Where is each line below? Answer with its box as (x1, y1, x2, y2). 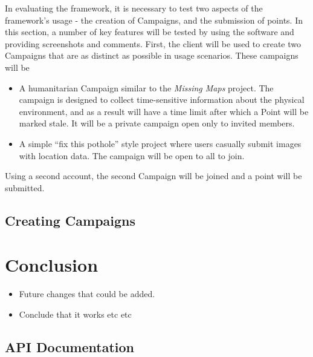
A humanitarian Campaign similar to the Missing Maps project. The (19, 81, 274, 94)
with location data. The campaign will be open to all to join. (19, 149, 245, 162)
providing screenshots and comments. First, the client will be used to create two (5, 37, 301, 50)
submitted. (5, 181, 45, 194)
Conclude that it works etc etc (19, 307, 132, 320)
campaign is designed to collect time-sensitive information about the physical (19, 93, 305, 106)
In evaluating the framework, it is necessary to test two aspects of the (5, 2, 263, 14)
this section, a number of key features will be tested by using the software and (5, 25, 294, 38)
